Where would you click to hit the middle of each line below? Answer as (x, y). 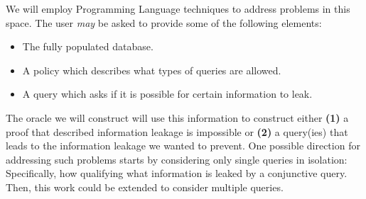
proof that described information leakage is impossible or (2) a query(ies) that (177, 131)
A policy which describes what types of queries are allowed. (152, 70)
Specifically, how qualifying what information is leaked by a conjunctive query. (177, 173)
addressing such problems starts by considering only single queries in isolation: (177, 159)
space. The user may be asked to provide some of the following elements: (164, 22)
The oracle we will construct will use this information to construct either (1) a (177, 117)
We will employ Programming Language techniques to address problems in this (178, 8)
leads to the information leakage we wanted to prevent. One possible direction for (183, 146)
